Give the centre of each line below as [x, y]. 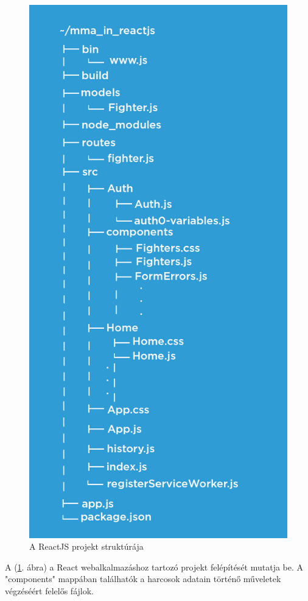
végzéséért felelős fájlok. [50, 590]
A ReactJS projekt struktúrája [86, 546]
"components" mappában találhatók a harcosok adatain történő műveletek [143, 579]
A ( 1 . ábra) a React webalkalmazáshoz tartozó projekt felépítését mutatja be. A [154, 567]
